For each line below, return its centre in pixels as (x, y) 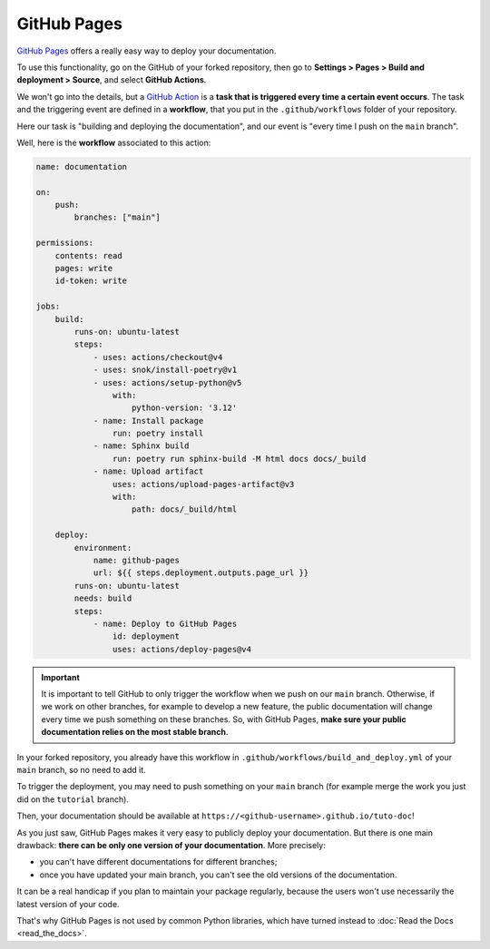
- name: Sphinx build (141, 446)
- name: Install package (148, 421)
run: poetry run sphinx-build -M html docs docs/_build (239, 459)
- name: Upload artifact (148, 471)
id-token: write (91, 281)
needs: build (103, 598)
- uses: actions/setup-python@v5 (167, 382)
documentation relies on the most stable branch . (135, 732)
